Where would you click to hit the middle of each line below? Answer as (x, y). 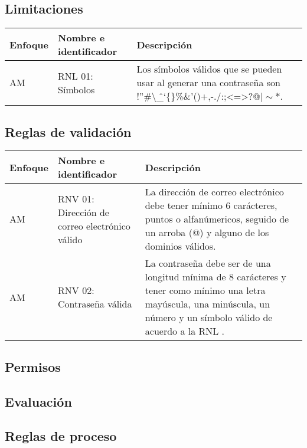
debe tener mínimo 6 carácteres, (211, 205)
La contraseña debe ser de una (208, 263)
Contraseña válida (95, 304)
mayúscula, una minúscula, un (208, 304)
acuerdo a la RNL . (185, 331)
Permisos (33, 366)
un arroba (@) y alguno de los (207, 233)
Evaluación (38, 401)
